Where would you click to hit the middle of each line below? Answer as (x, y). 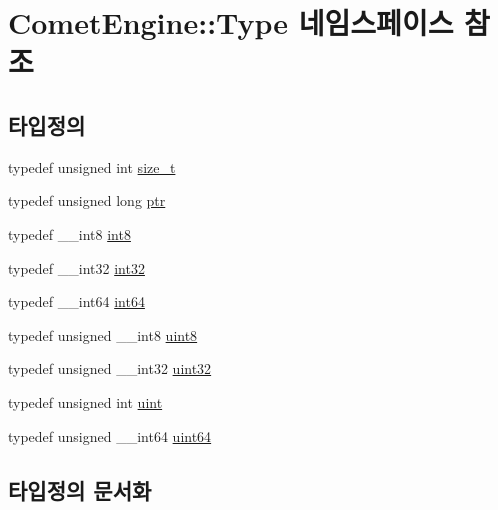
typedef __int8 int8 (69, 233)
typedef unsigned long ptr (87, 200)
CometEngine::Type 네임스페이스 (231, 22)
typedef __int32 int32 (76, 267)
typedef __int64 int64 (76, 301)
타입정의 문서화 (80, 489)
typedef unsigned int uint (85, 401)
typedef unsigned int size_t (92, 166)
